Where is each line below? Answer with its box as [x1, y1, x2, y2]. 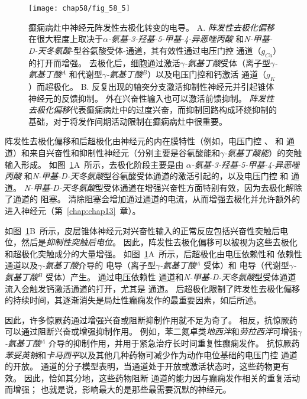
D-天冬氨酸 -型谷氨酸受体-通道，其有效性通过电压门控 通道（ [28, 44, 261, 56]
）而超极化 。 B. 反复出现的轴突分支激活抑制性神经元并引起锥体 [28, 80, 274, 93]
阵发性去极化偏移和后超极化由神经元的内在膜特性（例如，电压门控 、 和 [5, 135, 284, 147]
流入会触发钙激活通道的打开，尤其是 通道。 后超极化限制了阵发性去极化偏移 [5, 282, 300, 294]
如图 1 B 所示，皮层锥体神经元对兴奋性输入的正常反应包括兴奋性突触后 [5, 224, 280, 236]
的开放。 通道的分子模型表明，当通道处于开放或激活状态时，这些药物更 [5, 360, 281, 372]
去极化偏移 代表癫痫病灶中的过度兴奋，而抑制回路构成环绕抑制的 [28, 103, 277, 116]
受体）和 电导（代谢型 [203, 259, 289, 271]
